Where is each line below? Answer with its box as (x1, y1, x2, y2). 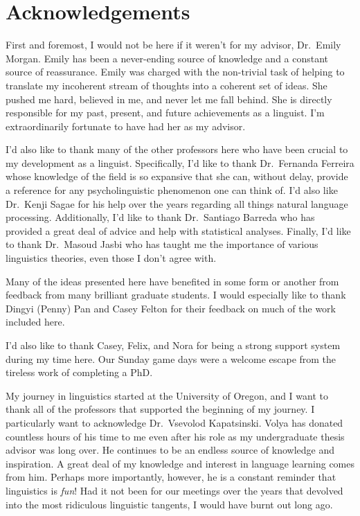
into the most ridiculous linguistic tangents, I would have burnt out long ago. (6, 497, 333, 511)
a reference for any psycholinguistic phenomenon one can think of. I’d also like (6, 183, 338, 197)
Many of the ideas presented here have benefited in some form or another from (6, 274, 339, 288)
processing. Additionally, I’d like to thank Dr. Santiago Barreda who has (6, 210, 315, 224)
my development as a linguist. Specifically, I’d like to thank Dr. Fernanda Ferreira (6, 155, 354, 170)
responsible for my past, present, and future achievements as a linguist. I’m (6, 105, 325, 120)
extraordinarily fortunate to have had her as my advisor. (6, 118, 246, 133)
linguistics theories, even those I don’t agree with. (6, 251, 217, 265)
